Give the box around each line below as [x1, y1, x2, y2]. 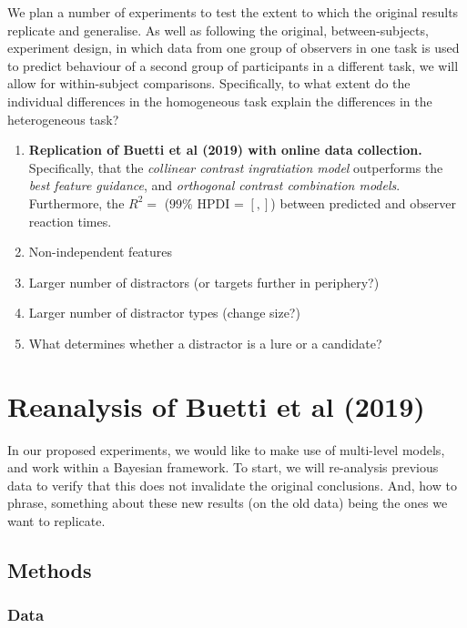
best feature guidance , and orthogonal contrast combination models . [28, 176, 401, 195]
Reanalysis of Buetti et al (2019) [7, 387, 425, 424]
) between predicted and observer [270, 193, 456, 212]
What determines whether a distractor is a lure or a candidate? [28, 333, 382, 352]
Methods [7, 555, 92, 583]
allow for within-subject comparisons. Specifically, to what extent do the [7, 74, 411, 93]
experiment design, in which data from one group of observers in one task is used [7, 38, 460, 57]
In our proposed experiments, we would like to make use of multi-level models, [7, 440, 445, 459]
